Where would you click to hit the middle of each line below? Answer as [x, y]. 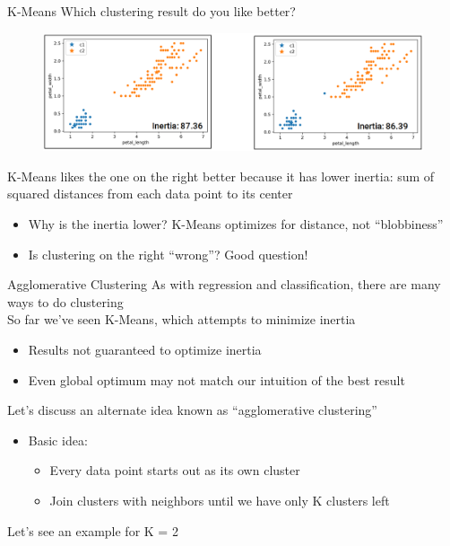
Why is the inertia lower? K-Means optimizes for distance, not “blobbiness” [236, 224]
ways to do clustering [65, 301]
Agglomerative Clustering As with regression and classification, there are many [224, 284]
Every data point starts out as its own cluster [175, 470]
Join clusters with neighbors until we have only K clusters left [220, 500]
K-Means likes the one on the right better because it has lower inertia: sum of [221, 176]
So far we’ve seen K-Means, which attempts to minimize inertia [182, 319]
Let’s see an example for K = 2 [93, 530]
